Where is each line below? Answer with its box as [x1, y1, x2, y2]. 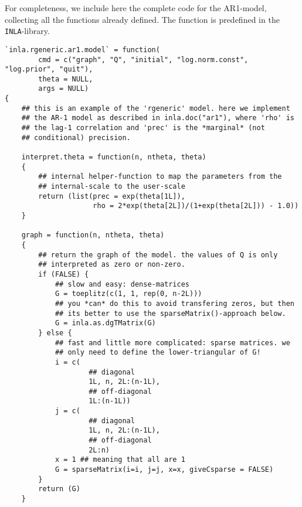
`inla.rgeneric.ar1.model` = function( [5, 45, 160, 54]
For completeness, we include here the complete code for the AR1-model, [5, 2, 267, 13]
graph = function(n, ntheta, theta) [21, 231, 165, 240]
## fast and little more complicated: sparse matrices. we [55, 338, 290, 347]
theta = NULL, [38, 74, 93, 83]
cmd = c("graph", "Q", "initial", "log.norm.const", [38, 55, 249, 64]
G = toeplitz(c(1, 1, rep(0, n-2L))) [55, 290, 202, 298]
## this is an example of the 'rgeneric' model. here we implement [21, 104, 290, 113]
